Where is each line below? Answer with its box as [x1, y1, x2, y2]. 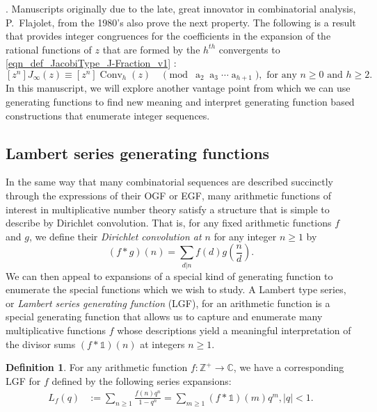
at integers [140, 336, 185, 351]
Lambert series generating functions [6, 142, 270, 163]
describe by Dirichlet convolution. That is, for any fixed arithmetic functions [6, 215, 332, 230]
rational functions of [6, 42, 92, 56]
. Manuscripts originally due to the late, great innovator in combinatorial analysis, [6, 1, 356, 15]
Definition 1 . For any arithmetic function [6, 360, 188, 374]
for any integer [214, 229, 277, 243]
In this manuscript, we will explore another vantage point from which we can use [6, 81, 351, 95]
